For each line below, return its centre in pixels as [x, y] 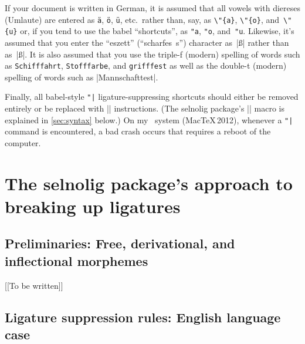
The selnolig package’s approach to [149, 183]
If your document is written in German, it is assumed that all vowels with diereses [152, 8]
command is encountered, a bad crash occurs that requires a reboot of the [138, 131]
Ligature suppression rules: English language [143, 317]
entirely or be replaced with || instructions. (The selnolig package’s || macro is [145, 108]
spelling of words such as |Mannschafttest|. [82, 77]
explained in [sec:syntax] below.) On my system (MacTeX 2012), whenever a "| [149, 119]
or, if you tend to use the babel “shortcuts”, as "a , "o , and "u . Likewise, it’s [157, 31]
